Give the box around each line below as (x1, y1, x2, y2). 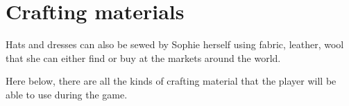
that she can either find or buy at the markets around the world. (6, 50, 281, 65)
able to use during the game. (6, 87, 128, 101)
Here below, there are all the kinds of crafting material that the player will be (6, 74, 337, 88)
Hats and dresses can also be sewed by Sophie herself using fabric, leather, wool (6, 37, 344, 52)
